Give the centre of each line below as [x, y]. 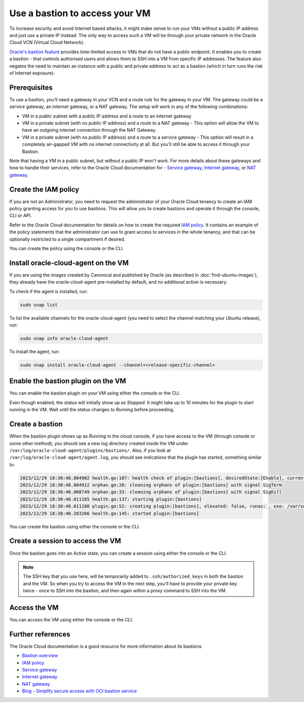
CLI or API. [21, 216]
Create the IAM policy [44, 189]
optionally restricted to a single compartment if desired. [67, 239]
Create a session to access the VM [65, 541]
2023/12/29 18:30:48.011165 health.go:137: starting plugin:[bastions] [111, 499]
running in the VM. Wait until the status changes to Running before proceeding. [92, 410]
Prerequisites [31, 87]
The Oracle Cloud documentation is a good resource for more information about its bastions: [106, 646]
